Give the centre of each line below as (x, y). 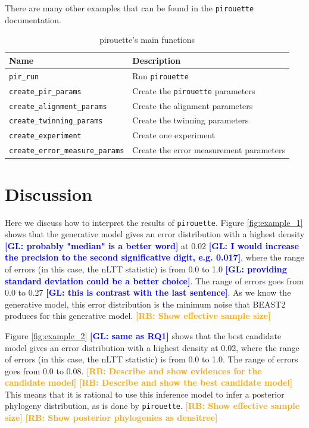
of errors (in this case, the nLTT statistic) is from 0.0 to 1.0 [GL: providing (146, 269)
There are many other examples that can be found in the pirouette (129, 8)
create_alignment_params (58, 106)
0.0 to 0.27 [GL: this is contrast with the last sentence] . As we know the (148, 292)
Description (157, 60)
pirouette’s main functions (147, 40)
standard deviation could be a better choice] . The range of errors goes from (154, 280)
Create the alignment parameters (193, 105)
